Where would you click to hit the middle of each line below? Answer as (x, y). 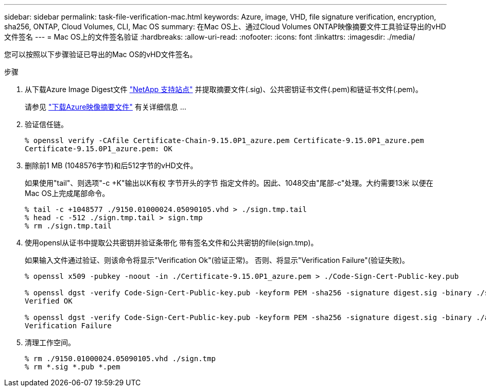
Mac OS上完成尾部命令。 (67, 193)
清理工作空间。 (50, 342)
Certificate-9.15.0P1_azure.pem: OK (99, 149)
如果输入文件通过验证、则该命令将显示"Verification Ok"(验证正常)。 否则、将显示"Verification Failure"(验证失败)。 (217, 260)
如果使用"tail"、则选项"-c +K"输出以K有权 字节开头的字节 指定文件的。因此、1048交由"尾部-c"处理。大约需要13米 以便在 (229, 183)
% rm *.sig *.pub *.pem (73, 367)
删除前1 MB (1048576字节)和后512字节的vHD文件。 (111, 165)
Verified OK (49, 301)
